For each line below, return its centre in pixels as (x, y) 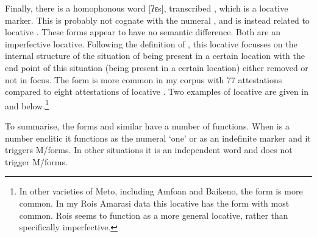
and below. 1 (27, 105)
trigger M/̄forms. (36, 161)
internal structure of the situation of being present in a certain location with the (155, 56)
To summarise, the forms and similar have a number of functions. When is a (147, 126)
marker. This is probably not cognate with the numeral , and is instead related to (157, 20)
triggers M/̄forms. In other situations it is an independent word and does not (149, 150)
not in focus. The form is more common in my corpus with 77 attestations (144, 79)
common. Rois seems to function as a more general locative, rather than (154, 215)
